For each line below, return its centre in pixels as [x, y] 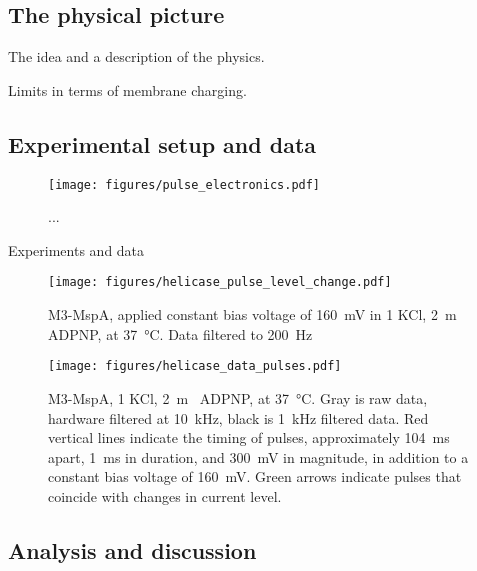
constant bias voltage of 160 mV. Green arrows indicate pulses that [255, 476]
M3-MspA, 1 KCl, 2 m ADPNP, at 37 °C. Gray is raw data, [238, 397]
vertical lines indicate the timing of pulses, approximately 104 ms [249, 437]
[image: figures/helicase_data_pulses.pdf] [195, 366]
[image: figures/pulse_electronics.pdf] [184, 184]
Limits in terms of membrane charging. [127, 89]
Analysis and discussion [132, 549]
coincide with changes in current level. [165, 495]
